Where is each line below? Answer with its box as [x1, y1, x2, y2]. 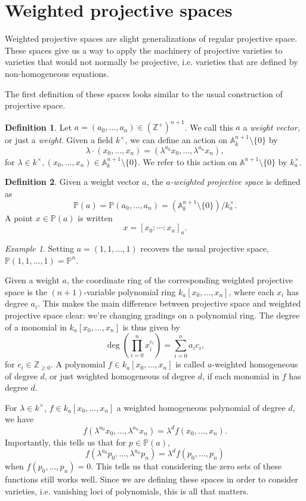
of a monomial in [5, 320, 67, 333]
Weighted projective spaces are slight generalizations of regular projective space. [5, 32, 298, 45]
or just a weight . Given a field [5, 134, 113, 146]
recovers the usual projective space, [140, 242, 269, 254]
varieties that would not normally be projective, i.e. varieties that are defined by [5, 55, 298, 68]
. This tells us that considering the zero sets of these [91, 460, 282, 472]
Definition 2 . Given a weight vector [5, 175, 140, 188]
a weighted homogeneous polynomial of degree [116, 401, 286, 413]
